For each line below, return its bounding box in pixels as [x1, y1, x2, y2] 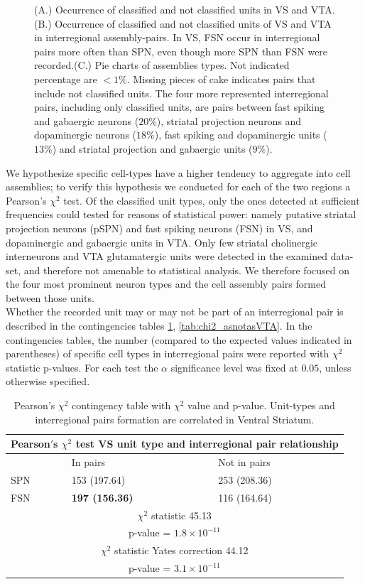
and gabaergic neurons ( [34, 113, 139, 128]
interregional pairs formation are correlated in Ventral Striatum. [35, 411, 315, 426]
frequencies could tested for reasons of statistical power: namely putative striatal [6, 207, 356, 222]
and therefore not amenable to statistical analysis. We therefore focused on [23, 262, 349, 277]
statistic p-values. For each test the [6, 359, 158, 374]
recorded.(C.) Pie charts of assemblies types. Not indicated [34, 58, 290, 72]
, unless [319, 359, 352, 374]
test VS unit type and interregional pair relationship [75, 436, 339, 451]
